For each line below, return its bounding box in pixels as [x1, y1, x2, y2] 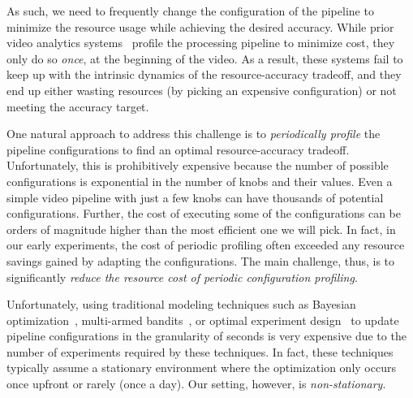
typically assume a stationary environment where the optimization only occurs [6, 359, 396, 376]
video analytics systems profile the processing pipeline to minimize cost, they [6, 34, 395, 51]
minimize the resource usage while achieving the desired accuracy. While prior [6, 18, 394, 35]
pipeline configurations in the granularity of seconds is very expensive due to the [6, 327, 407, 344]
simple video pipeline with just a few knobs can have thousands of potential [6, 188, 384, 205]
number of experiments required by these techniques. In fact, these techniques [6, 343, 394, 360]
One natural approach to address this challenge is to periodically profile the [6, 125, 381, 142]
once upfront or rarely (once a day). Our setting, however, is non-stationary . [6, 375, 386, 392]
